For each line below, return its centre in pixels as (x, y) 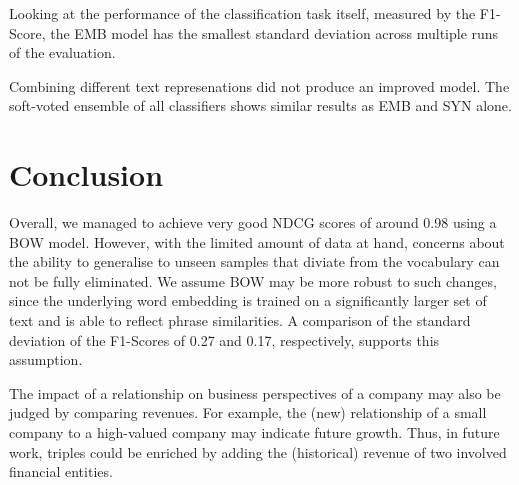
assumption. (46, 359)
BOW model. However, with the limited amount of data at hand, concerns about (257, 241)
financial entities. (61, 471)
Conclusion (86, 174)
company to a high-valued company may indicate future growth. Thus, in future (254, 432)
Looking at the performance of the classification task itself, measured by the (242, 13)
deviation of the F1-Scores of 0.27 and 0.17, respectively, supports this (224, 339)
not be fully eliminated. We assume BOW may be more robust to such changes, (253, 280)
